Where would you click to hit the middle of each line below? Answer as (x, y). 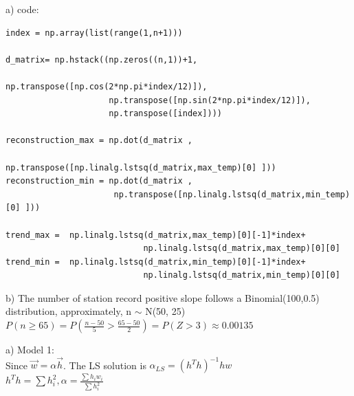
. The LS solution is (105, 365)
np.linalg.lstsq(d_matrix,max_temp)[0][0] (242, 249)
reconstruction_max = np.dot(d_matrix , (99, 141)
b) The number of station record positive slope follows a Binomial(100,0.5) (163, 297)
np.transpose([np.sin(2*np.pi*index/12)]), (210, 100)
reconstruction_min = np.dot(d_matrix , (99, 181)
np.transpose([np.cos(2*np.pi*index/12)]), (107, 86)
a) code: (22, 9)
